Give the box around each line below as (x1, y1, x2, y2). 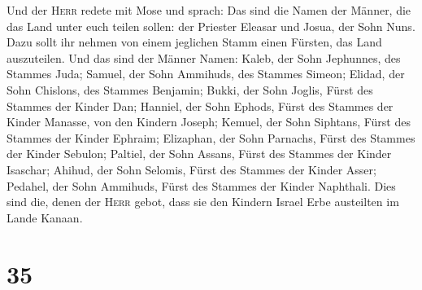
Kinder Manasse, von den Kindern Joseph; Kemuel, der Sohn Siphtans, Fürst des (7, 113, 411, 130)
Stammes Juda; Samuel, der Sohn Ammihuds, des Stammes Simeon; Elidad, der (7, 65, 405, 82)
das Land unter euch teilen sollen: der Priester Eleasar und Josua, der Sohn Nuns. (7, 17, 415, 34)
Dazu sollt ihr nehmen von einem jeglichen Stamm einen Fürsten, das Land (7, 33, 382, 51)
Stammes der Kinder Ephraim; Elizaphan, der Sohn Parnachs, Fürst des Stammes (7, 129, 415, 146)
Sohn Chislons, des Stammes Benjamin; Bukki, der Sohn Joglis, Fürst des (7, 81, 373, 98)
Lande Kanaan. (7, 209, 83, 226)
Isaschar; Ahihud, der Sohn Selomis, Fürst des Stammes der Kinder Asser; (7, 160, 376, 178)
